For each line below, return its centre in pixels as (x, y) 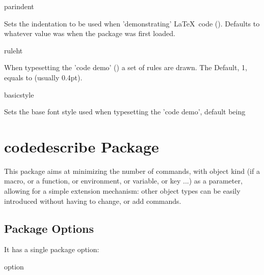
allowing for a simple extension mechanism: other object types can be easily (122, 191)
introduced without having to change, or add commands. (93, 201)
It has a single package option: (52, 249)
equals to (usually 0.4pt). (43, 77)
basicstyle (19, 94)
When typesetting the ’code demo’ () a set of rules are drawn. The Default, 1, (126, 67)
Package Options (49, 228)
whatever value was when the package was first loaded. (90, 33)
